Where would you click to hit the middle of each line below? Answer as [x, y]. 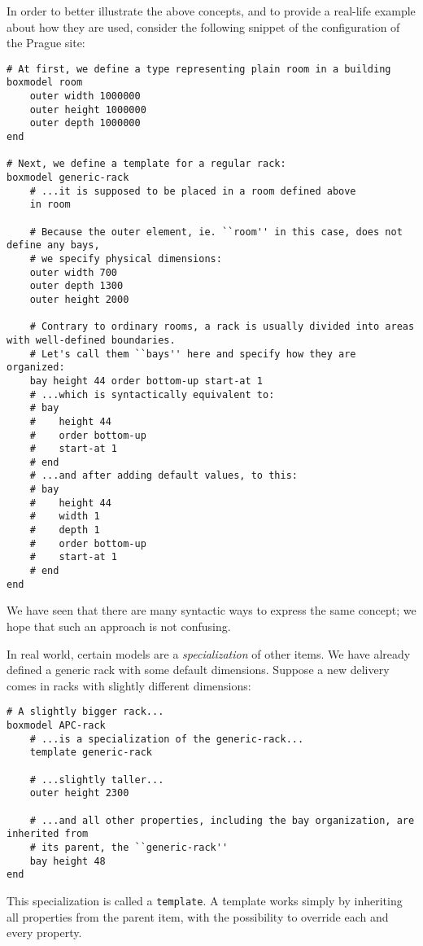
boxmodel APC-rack [56, 725]
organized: [36, 368]
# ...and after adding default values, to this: [164, 476]
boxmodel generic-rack [68, 178]
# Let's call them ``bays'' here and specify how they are [193, 354]
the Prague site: [46, 43]
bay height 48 [68, 861]
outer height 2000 [79, 299]
